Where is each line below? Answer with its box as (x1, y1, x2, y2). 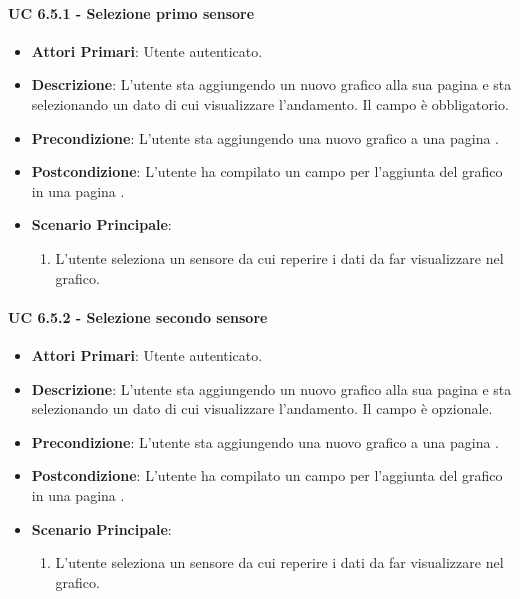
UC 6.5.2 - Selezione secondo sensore (8, 306, 268, 327)
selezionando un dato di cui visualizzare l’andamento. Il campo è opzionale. (31, 398, 493, 419)
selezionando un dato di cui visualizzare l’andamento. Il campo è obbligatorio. (31, 93, 509, 114)
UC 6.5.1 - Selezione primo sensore (8, 2, 255, 23)
